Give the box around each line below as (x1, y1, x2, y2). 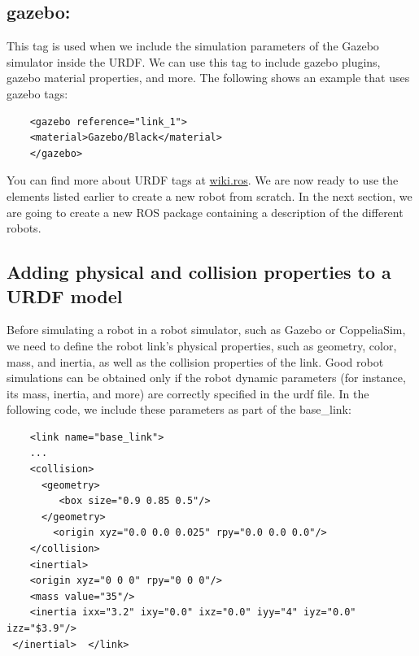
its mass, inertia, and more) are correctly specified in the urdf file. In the (7, 384, 369, 402)
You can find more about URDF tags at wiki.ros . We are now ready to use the (7, 172, 399, 189)
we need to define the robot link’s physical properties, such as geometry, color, (7, 337, 397, 354)
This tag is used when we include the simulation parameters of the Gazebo (7, 37, 379, 54)
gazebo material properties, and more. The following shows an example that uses (7, 69, 410, 86)
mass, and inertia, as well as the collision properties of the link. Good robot (7, 353, 384, 370)
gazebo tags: (7, 85, 68, 102)
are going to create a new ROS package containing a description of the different (7, 203, 404, 220)
